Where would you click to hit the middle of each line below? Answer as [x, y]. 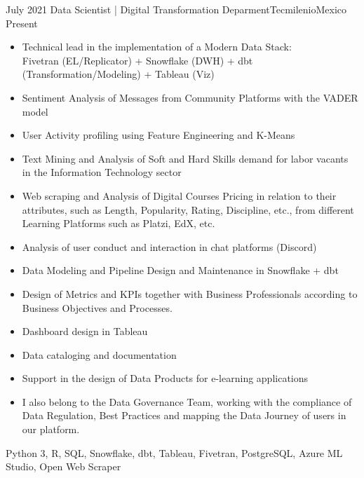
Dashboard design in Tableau [85, 331]
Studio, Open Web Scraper [63, 466]
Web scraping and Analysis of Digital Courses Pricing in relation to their [179, 195]
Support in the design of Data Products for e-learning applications [165, 378]
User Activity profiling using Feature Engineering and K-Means [159, 135]
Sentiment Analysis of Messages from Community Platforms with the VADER [190, 97]
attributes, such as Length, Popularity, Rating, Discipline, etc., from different [188, 209]
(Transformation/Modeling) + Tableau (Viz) [118, 74]
